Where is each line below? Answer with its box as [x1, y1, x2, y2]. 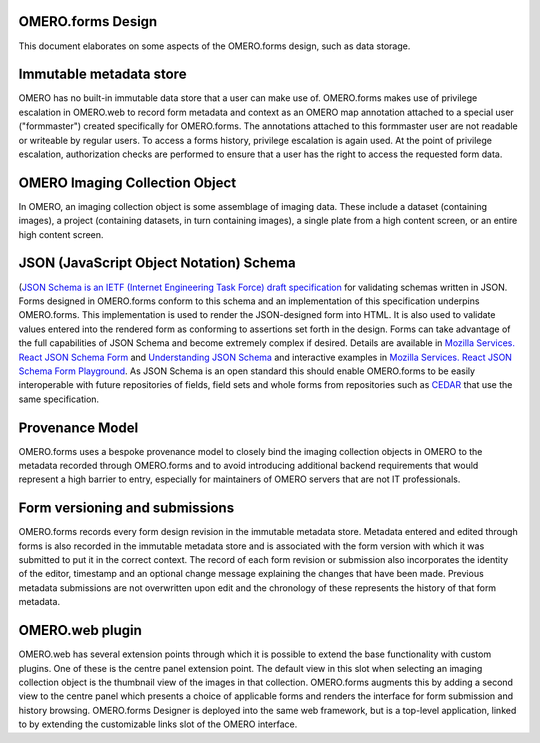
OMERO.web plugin [18, 622, 142, 639]
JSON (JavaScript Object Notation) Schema [18, 255, 296, 272]
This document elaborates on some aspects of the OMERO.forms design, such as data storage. [18, 40, 411, 52]
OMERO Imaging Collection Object [18, 174, 237, 191]
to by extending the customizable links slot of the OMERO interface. [18, 718, 298, 730]
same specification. [18, 393, 100, 405]
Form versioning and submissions [18, 500, 235, 517]
